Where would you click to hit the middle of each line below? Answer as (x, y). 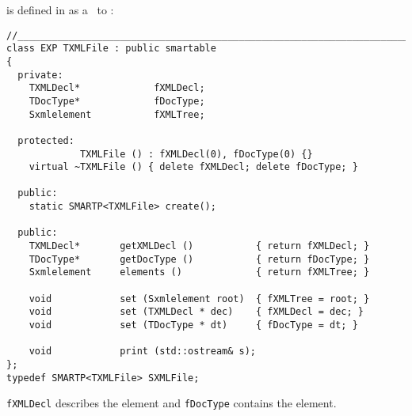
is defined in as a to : (60, 9)
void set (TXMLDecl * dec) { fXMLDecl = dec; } (196, 312)
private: (40, 75)
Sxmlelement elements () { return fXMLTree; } (199, 272)
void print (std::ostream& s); (142, 352)
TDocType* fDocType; (117, 101)
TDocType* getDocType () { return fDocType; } (199, 259)
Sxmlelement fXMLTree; (117, 114)
